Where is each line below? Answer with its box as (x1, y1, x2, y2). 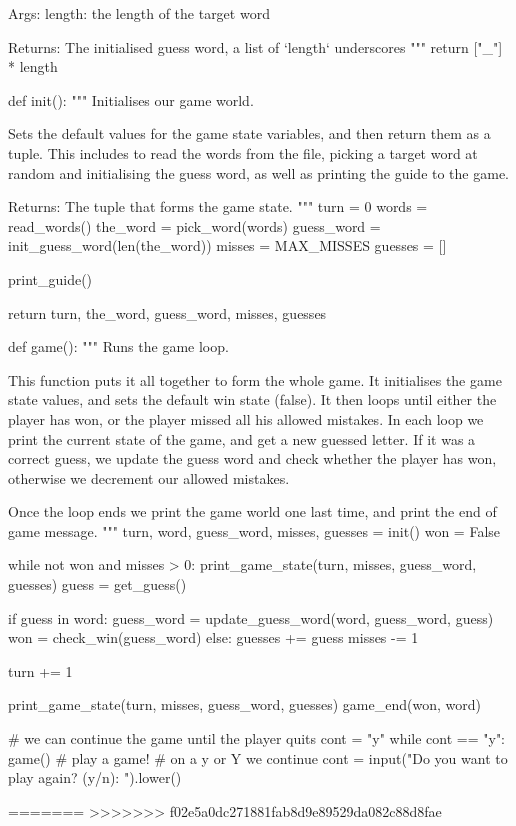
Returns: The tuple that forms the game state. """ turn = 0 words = (8, 196, 428, 217)
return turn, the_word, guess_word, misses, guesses (8, 302, 327, 323)
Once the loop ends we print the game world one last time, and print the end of (8, 501, 497, 522)
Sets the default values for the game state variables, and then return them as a (8, 123, 491, 144)
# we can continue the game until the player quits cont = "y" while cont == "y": (8, 728, 506, 749)
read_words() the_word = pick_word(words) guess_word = (8, 215, 381, 236)
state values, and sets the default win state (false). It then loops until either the (8, 389, 497, 410)
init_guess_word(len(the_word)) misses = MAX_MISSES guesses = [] (8, 235, 447, 256)
